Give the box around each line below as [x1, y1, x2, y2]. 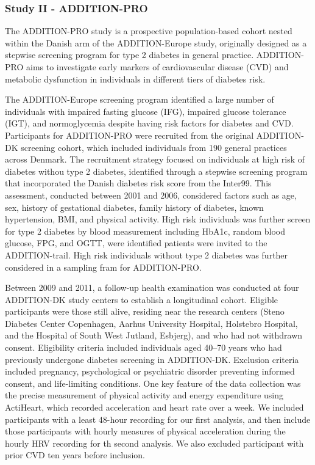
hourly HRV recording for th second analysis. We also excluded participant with [5, 436, 304, 449]
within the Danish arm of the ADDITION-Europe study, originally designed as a [5, 36, 307, 49]
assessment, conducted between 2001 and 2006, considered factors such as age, [5, 188, 297, 201]
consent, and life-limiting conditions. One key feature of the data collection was [5, 376, 301, 389]
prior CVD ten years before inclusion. [5, 449, 145, 461]
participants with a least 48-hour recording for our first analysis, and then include [5, 412, 311, 425]
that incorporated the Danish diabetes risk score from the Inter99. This [5, 177, 272, 189]
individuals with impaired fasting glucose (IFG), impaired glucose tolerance [5, 104, 286, 117]
